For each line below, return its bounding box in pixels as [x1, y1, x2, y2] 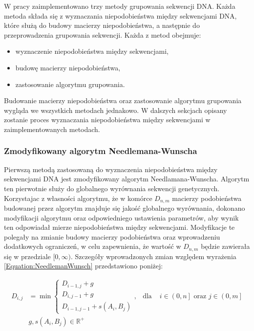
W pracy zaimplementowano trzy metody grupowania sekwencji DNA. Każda [4, 1, 235, 11]
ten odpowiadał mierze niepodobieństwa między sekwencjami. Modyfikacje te [4, 222, 235, 232]
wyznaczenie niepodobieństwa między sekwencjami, [15, 46, 169, 56]
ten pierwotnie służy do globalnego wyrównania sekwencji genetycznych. [4, 183, 220, 193]
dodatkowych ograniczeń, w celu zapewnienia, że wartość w [4, 241, 181, 251]
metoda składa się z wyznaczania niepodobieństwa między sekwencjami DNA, [4, 10, 237, 21]
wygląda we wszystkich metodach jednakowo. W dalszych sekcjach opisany [4, 105, 227, 115]
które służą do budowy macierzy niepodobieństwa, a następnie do [4, 20, 200, 30]
